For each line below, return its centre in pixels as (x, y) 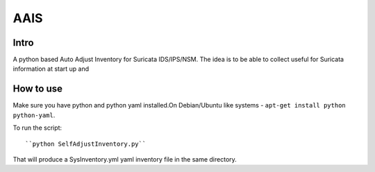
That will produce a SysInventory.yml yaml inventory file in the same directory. (125, 159)
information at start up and (51, 69)
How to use (37, 89)
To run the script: (37, 128)
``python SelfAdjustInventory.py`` (86, 144)
